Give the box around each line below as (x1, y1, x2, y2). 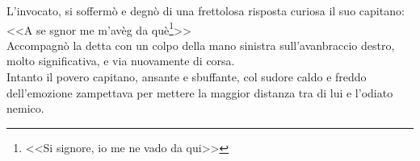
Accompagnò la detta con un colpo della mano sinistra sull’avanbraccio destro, (6, 36, 395, 53)
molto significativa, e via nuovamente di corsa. (6, 52, 235, 69)
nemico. (6, 100, 44, 117)
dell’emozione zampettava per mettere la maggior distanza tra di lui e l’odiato (6, 84, 393, 101)
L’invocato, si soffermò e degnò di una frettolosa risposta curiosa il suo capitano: (6, 2, 405, 19)
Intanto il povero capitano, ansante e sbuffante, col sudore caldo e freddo (6, 68, 367, 85)
